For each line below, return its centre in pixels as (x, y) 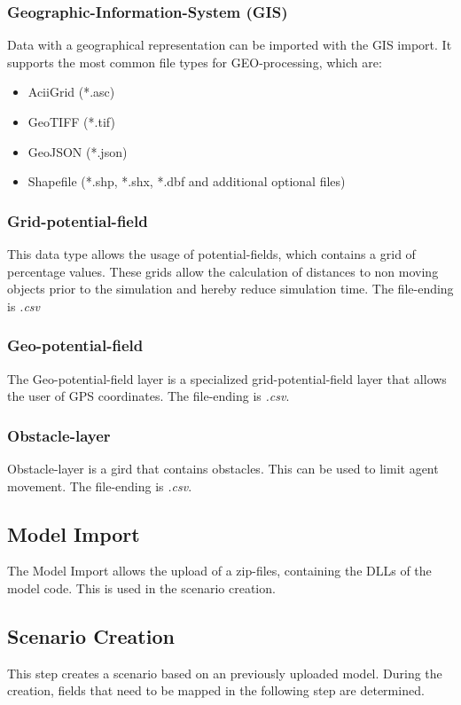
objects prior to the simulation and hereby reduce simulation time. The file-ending (230, 289)
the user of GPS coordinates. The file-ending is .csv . (148, 396)
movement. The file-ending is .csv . (100, 486)
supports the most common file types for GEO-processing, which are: (195, 62)
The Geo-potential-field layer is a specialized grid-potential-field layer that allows (227, 378)
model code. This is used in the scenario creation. (141, 587)
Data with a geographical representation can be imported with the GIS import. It (230, 45)
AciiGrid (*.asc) (71, 92)
